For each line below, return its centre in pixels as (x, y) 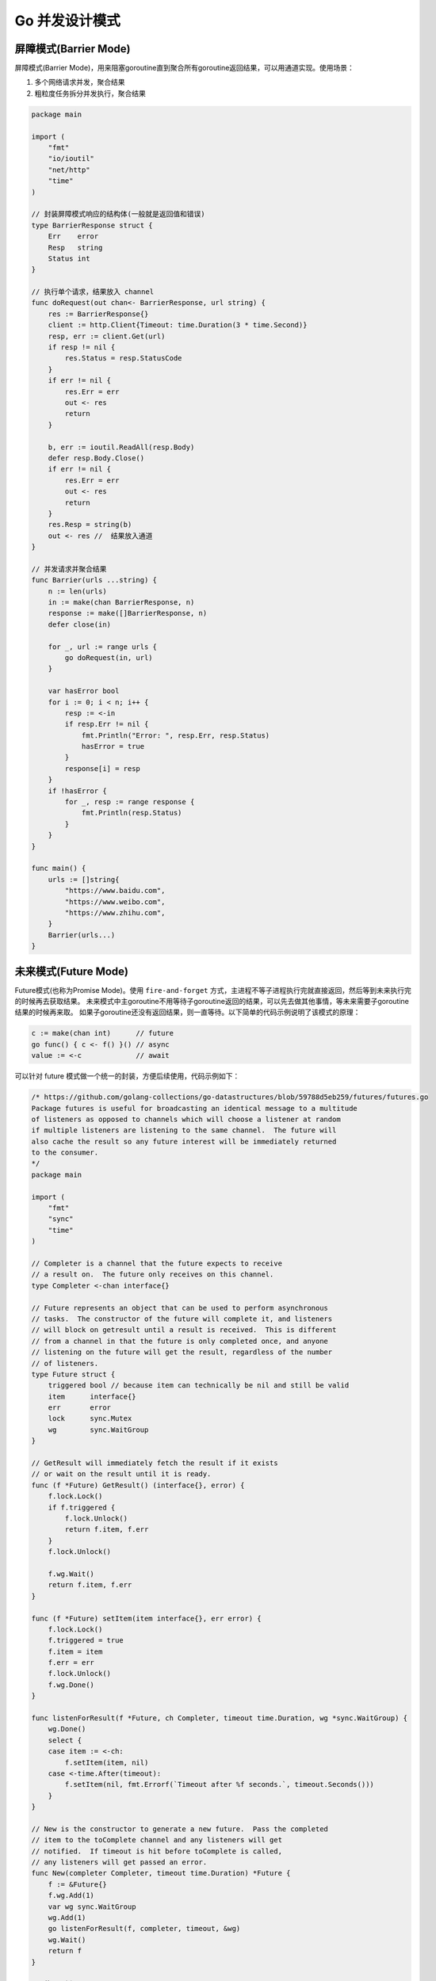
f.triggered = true (86, 1641)
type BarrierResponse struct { (92, 225)
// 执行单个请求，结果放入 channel (93, 292)
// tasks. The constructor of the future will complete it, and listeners (182, 1319)
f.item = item (75, 1651)
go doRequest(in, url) (109, 657)
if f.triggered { (82, 1507)
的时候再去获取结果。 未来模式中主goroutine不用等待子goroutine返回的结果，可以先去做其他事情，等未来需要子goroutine (212, 1002)
